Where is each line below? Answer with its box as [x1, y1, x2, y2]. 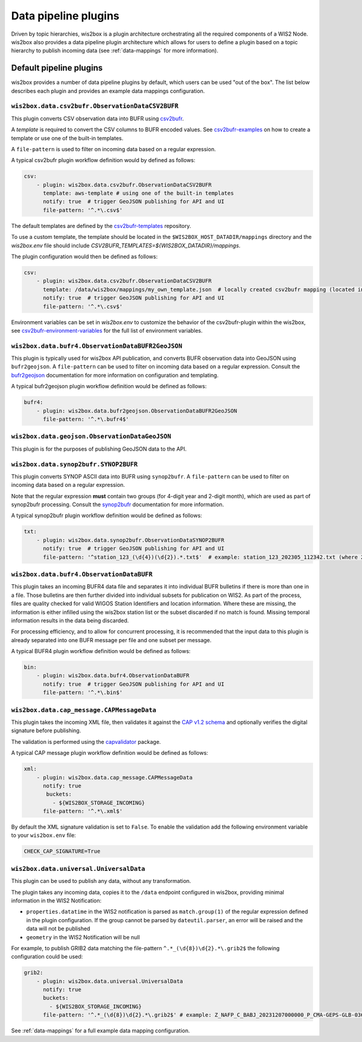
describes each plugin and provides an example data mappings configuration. [11, 87, 205, 94]
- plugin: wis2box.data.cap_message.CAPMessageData [36, 774, 193, 781]
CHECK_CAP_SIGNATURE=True [24, 848, 101, 855]
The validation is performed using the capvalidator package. [11, 738, 161, 745]
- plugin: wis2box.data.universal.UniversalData [36, 977, 183, 985]
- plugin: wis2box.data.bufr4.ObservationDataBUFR [36, 672, 189, 679]
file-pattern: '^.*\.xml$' [43, 808, 123, 815]
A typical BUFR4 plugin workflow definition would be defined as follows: [11, 648, 191, 655]
